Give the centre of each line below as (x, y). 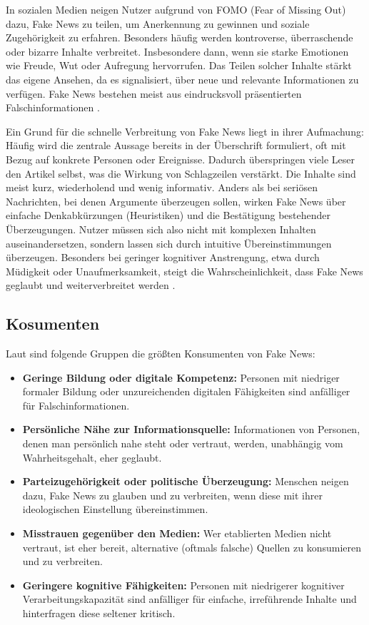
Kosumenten (53, 324)
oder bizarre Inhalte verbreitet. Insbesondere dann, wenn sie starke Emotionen (177, 51)
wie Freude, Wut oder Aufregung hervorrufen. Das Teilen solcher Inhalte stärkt (179, 65)
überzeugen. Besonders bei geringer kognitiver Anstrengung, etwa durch (163, 257)
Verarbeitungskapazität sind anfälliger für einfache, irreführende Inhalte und (189, 599)
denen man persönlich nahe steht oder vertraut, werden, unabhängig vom (183, 443)
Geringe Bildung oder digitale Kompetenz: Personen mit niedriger (181, 377)
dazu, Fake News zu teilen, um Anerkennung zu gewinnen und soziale (158, 23)
